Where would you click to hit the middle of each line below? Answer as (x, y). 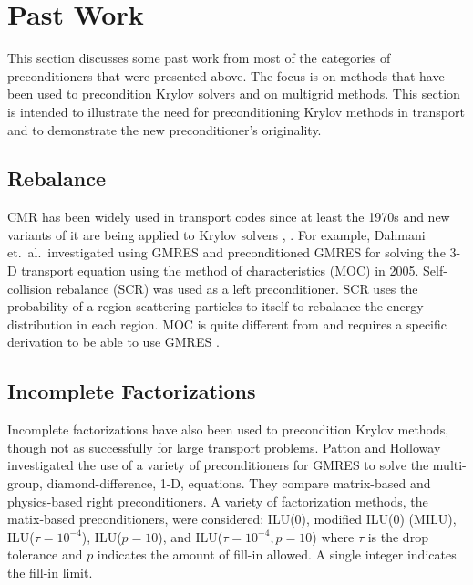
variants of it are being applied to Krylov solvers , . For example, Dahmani (216, 234)
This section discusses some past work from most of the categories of (199, 58)
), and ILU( (190, 536)
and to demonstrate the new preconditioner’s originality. (165, 129)
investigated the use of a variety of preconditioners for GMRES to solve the (218, 465)
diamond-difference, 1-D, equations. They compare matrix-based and (239, 483)
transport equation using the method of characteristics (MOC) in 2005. (220, 271)
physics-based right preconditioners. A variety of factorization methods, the (218, 501)
